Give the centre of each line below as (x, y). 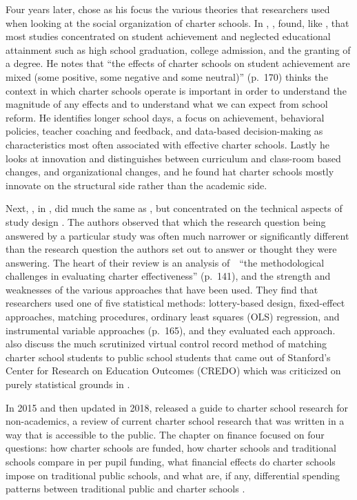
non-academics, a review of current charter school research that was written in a (175, 421)
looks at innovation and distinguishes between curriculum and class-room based (173, 158)
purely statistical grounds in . (68, 384)
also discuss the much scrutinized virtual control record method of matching (166, 344)
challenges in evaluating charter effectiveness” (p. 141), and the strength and (168, 276)
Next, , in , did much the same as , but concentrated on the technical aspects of (174, 208)
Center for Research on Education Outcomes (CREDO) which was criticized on (173, 371)
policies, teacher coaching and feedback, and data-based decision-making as (164, 131)
